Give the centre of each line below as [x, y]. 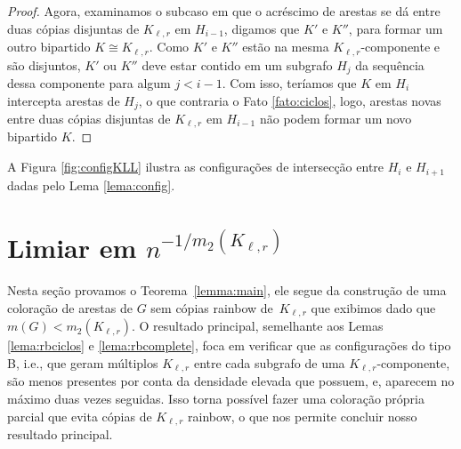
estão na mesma [286, 47]
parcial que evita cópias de [80, 416]
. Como [169, 47]
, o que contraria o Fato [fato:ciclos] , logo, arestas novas [290, 100]
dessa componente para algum [89, 82]
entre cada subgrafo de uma [269, 362]
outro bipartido [49, 47]
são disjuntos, [44, 64]
